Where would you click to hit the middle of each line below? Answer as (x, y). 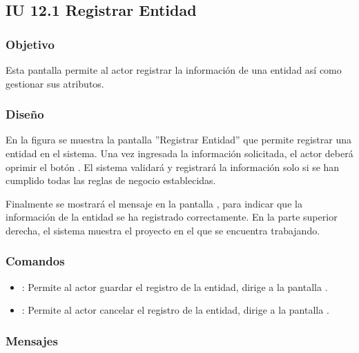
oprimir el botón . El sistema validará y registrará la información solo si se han (173, 167)
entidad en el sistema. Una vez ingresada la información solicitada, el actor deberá (179, 153)
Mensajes (32, 340)
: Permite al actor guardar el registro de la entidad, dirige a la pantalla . (175, 286)
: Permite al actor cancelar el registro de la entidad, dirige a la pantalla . (175, 310)
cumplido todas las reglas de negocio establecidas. (111, 180)
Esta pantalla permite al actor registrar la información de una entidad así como (174, 70)
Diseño (25, 114)
